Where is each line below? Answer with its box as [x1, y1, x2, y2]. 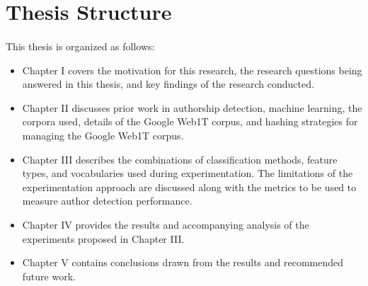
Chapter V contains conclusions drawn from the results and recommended [22, 255, 344, 270]
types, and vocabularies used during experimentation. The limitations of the [22, 166, 353, 181]
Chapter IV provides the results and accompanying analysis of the [22, 217, 309, 231]
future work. [22, 268, 76, 283]
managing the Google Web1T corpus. [22, 127, 184, 142]
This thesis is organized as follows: [6, 38, 155, 53]
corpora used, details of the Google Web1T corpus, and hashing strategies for [22, 114, 358, 129]
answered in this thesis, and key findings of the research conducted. [22, 76, 314, 91]
